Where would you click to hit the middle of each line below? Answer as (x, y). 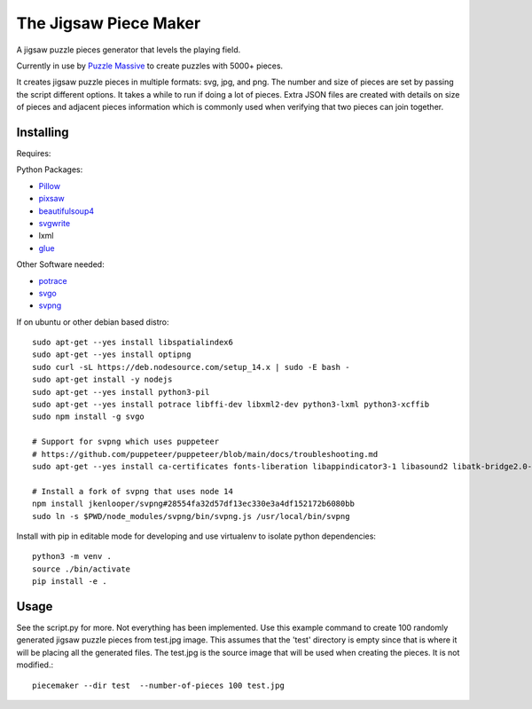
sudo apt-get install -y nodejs (102, 380)
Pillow (50, 185)
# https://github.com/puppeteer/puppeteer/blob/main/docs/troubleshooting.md (205, 454)
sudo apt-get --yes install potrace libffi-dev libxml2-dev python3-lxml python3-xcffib (231, 405)
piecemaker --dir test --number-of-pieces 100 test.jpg (159, 685)
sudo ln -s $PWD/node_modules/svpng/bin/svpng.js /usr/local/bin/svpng (191, 516)
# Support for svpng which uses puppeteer (126, 442)
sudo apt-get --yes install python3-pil (121, 392)
